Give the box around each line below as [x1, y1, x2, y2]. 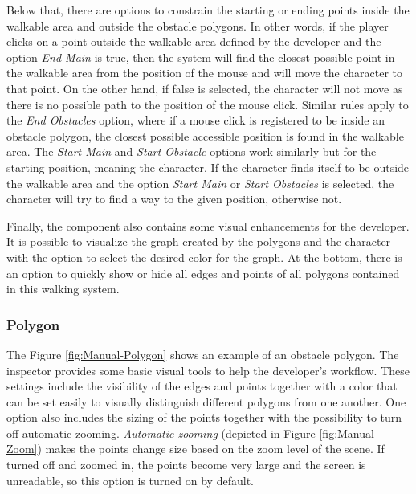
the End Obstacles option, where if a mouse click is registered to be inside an [6, 112, 385, 129]
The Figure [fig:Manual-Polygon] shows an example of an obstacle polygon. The [6, 345, 399, 362]
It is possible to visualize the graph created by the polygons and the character [6, 233, 391, 250]
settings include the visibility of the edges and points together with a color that [6, 378, 398, 394]
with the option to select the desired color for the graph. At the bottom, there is [6, 248, 402, 265]
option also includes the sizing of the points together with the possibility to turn [6, 409, 402, 426]
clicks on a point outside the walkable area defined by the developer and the [6, 33, 381, 50]
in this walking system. [6, 280, 120, 297]
